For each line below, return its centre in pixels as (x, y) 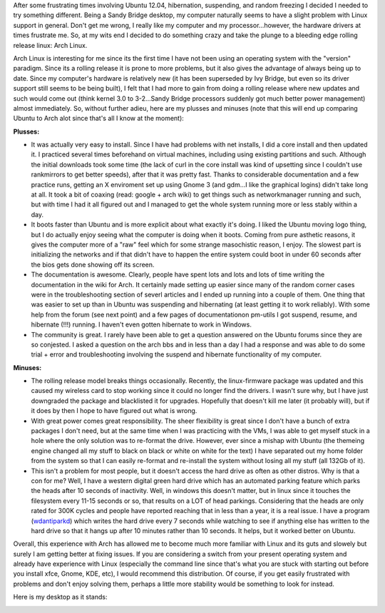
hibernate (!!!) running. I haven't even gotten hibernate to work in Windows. (142, 324)
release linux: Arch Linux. (50, 45)
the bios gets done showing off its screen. (93, 264)
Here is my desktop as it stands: (60, 597)
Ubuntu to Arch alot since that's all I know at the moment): (99, 119)
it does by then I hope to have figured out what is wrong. (114, 411)
